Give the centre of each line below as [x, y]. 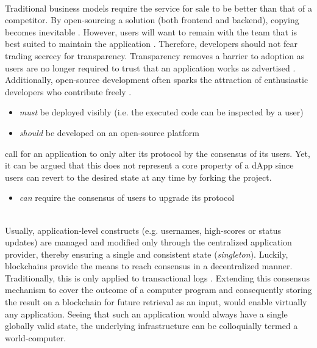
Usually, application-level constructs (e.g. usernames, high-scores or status [143, 230]
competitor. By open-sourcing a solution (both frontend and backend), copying [152, 20]
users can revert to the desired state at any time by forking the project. [138, 177]
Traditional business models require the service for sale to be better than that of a [158, 8]
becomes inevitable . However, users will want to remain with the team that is [151, 31]
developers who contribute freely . [68, 91]
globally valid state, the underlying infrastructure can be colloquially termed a [151, 326]
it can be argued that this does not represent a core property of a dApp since [149, 165]
